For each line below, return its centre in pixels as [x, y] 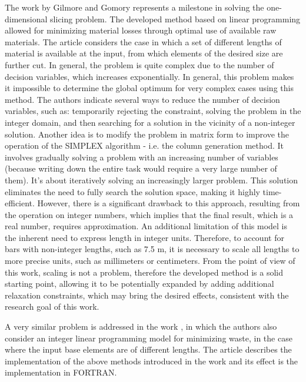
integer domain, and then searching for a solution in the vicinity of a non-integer [150, 122]
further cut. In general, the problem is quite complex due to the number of [139, 64]
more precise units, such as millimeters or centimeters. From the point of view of [150, 261]
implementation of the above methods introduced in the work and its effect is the [152, 361]
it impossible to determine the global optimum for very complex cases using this [149, 88]
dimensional [26, 19]
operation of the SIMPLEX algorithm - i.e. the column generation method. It [144, 145]
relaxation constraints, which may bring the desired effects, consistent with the [147, 295]
